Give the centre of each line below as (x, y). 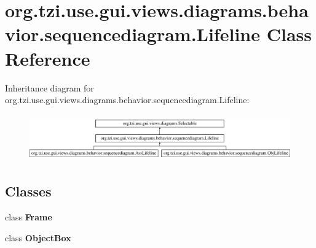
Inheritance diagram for (49, 87)
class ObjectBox (38, 237)
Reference (48, 58)
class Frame (29, 217)
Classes (28, 191)
